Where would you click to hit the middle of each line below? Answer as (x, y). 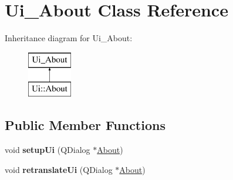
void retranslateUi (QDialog (59, 169)
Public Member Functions (85, 125)
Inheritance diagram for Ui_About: (69, 38)
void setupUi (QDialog (48, 150)
